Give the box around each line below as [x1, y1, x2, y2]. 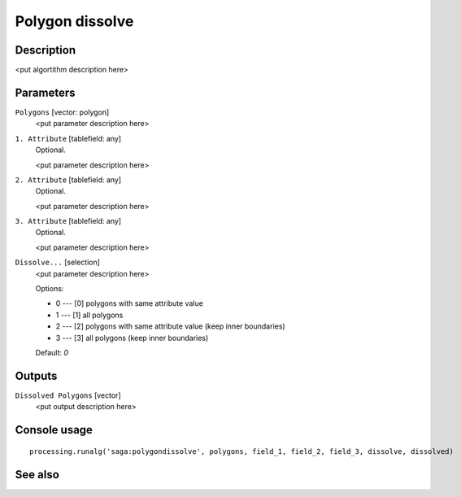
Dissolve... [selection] [15, 257, 101, 268]
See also [15, 468, 60, 482]
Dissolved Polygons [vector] [15, 390, 121, 400]
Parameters [15, 85, 76, 99]
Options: [35, 284, 64, 294]
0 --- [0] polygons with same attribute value [55, 299, 203, 308]
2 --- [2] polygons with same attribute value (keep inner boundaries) [55, 321, 285, 331]
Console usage [15, 423, 94, 437]
